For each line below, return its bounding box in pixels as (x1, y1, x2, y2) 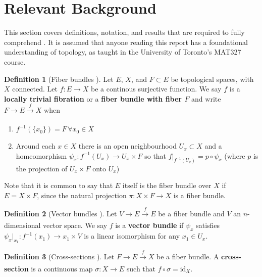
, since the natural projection (37, 190, 127, 200)
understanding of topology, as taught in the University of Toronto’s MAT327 (4, 47, 241, 57)
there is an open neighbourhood (78, 141, 177, 151)
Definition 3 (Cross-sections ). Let (4, 251, 115, 262)
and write (191, 93, 221, 104)
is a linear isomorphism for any (84, 230, 180, 241)
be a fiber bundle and (158, 208, 225, 219)
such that (126, 263, 156, 273)
